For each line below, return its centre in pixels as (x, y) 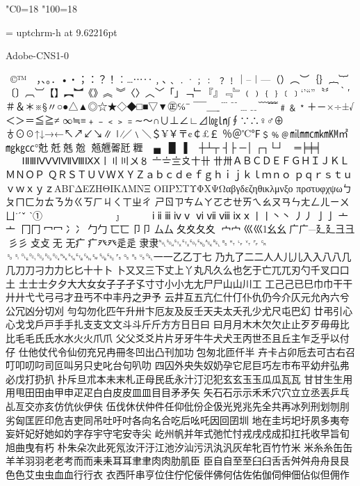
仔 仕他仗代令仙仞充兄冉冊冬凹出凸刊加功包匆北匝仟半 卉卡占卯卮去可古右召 (181, 351)
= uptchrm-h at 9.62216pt (62, 32)
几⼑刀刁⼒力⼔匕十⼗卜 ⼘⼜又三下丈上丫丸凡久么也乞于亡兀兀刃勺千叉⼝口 (178, 270)
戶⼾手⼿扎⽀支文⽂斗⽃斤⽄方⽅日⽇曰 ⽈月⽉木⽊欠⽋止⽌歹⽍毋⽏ (187, 324)
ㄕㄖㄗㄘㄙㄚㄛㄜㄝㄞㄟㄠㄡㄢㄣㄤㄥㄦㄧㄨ (252, 202)
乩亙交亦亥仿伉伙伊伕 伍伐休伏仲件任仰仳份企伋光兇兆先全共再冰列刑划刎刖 (178, 406)
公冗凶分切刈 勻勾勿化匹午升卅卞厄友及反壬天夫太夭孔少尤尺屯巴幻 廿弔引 (174, 310)
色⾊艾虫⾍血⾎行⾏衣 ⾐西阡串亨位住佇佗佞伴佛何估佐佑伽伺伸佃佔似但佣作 (178, 474)
